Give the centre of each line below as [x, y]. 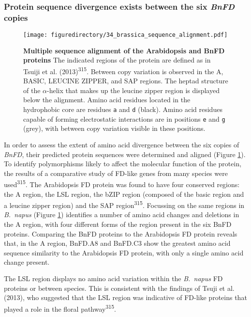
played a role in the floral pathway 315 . [60, 308]
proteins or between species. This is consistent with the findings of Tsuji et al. [119, 288]
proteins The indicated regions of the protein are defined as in [117, 60]
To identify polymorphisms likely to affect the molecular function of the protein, [123, 164]
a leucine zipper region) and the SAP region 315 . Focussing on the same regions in [124, 204]
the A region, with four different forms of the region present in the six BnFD [118, 224]
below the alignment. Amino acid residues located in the [107, 100]
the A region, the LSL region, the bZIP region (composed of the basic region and [124, 194]
